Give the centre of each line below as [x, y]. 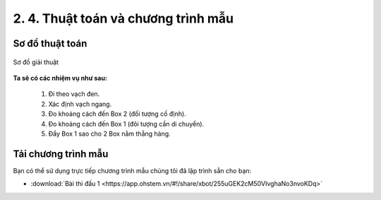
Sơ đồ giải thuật [36, 62]
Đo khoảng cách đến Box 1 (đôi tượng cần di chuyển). [126, 124]
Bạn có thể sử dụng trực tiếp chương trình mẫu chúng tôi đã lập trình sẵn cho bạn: [132, 170]
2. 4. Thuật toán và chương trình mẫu [123, 18]
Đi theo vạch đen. [74, 94]
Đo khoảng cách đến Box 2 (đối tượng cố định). [117, 114]
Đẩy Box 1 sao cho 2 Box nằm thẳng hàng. [109, 134]
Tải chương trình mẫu [61, 154]
